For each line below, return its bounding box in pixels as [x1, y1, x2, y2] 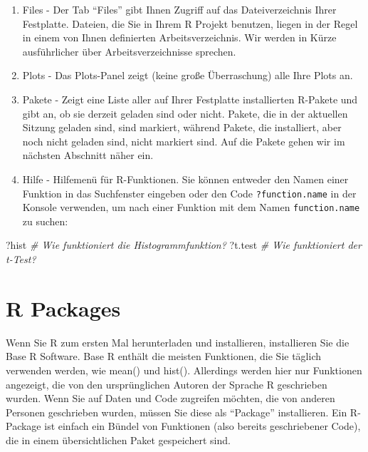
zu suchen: [22, 213, 68, 228]
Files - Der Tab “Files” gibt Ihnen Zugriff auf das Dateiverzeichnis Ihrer [22, 2, 337, 16]
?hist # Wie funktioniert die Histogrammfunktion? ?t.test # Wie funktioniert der [6, 237, 362, 252]
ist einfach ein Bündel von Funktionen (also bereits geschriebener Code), [44, 418, 361, 433]
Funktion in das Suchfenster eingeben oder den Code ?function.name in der [22, 185, 357, 200]
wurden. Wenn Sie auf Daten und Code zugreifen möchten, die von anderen [6, 391, 335, 406]
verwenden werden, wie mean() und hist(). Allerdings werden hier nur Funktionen [6, 362, 362, 377]
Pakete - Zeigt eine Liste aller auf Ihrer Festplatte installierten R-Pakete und [22, 91, 358, 106]
